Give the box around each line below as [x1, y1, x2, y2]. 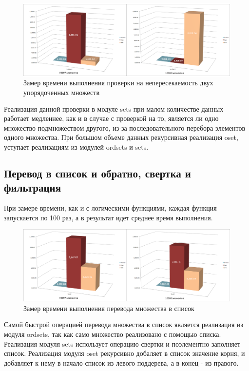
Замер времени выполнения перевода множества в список [23, 303, 194, 313]
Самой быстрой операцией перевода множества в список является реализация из [4, 319, 244, 330]
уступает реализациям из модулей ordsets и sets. [4, 141, 149, 152]
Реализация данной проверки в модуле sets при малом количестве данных [4, 103, 224, 114]
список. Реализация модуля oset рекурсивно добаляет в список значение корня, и [4, 348, 245, 358]
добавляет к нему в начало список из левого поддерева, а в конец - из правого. [4, 357, 239, 368]
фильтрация [4, 180, 61, 195]
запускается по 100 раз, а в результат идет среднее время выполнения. [4, 212, 213, 222]
